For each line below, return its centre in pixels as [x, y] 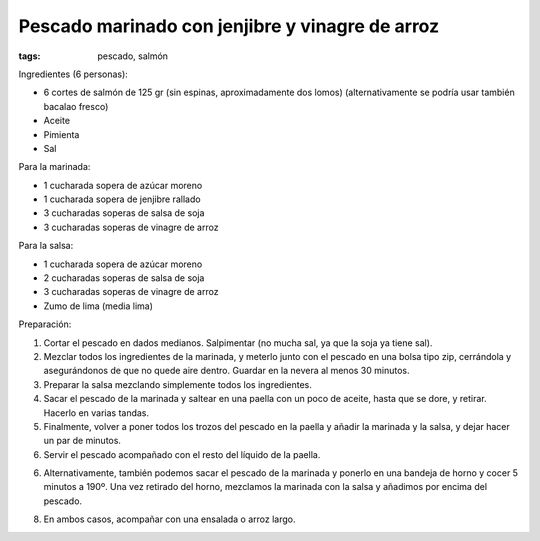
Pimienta [61, 134]
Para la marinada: [54, 167]
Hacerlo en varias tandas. [96, 412]
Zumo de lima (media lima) [98, 306]
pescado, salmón [133, 56]
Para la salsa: [46, 246]
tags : [29, 56]
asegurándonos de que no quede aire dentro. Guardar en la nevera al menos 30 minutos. [226, 371]
